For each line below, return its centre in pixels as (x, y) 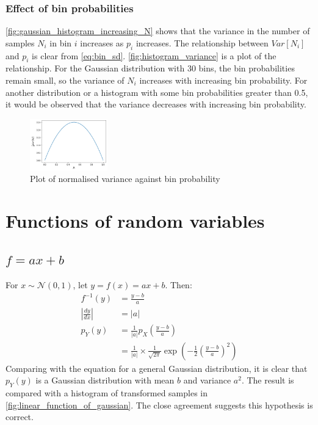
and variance (207, 380)
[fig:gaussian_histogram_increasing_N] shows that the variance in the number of (158, 31)
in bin (61, 42)
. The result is (268, 380)
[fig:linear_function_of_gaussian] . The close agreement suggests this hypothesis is (159, 405)
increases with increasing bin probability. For (223, 80)
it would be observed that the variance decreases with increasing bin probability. (156, 104)
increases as (102, 42)
